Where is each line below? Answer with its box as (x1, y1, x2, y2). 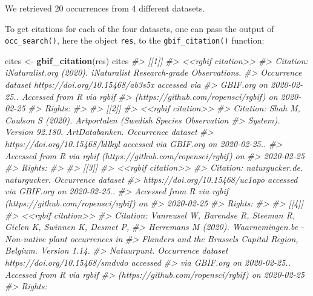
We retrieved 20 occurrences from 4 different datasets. (5, 2, 205, 14)
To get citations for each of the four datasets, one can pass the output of (5, 22, 274, 35)
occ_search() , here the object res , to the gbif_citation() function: (5, 34, 265, 47)
